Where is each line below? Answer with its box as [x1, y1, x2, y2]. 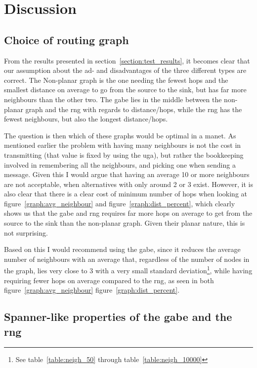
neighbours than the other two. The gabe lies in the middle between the [4, 94, 222, 104]
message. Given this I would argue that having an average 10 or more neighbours [4, 169, 250, 180]
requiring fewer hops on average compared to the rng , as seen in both [4, 275, 214, 285]
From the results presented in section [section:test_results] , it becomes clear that [4, 55, 250, 65]
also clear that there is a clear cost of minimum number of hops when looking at [4, 188, 247, 199]
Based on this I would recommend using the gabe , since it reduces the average [4, 244, 241, 254]
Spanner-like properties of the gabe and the [4, 309, 232, 324]
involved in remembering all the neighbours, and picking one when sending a [4, 159, 236, 170]
